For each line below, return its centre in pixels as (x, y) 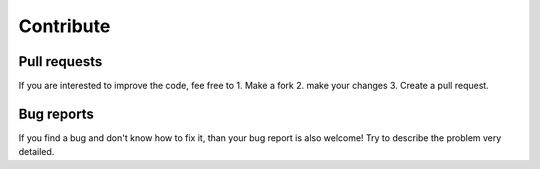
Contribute (64, 26)
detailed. (36, 152)
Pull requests (60, 61)
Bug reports (56, 113)
